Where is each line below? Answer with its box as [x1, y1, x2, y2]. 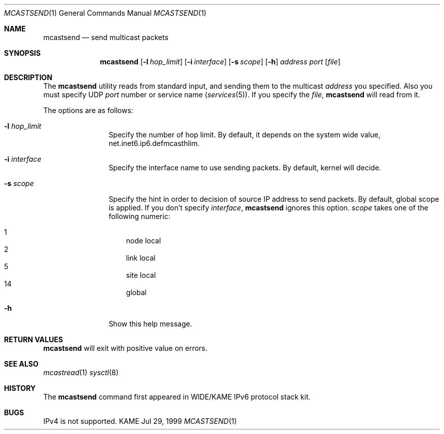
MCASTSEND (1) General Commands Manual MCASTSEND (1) [4, 9, 207, 17]
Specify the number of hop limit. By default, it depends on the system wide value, [108, 130, 381, 139]
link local [126, 254, 156, 262]
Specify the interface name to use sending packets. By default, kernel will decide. [108, 163, 381, 172]
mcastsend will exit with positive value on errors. [43, 344, 208, 352]
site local [126, 271, 156, 279]
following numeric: [108, 212, 170, 221]
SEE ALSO [4, 359, 39, 368]
